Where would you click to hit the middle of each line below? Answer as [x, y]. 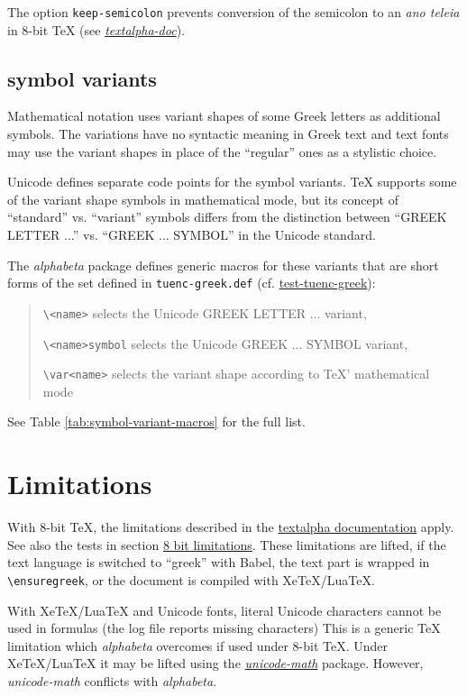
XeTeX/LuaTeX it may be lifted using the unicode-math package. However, [215, 663]
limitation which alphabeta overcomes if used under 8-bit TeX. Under [197, 645]
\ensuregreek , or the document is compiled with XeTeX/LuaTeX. [191, 579]
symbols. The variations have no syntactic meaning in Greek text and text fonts [228, 134]
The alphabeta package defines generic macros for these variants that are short [223, 265]
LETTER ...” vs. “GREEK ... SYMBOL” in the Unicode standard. [192, 235]
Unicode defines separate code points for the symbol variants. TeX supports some [232, 182]
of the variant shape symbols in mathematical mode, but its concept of [203, 199]
